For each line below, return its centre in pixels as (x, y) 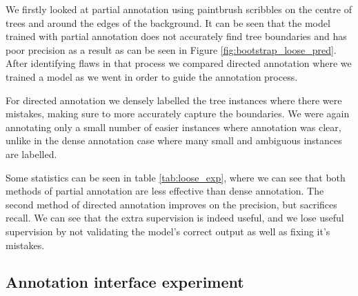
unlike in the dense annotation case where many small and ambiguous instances (174, 140)
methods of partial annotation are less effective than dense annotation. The (165, 191)
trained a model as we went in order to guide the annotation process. (152, 76)
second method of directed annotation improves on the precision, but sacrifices (171, 204)
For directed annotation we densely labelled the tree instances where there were (174, 100)
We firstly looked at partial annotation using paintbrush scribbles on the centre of (179, 9)
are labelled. (31, 154)
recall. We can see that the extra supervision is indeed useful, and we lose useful (175, 218)
